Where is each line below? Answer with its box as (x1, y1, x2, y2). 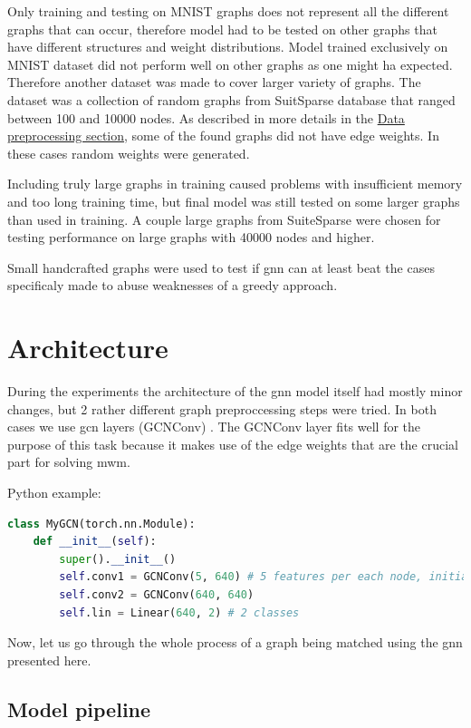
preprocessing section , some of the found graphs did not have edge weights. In (7, 126, 439, 145)
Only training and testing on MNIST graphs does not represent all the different (7, 2, 449, 20)
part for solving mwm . (7, 452, 130, 471)
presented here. (7, 650, 91, 669)
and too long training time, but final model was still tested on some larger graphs (7, 191, 460, 210)
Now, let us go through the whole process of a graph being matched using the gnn (7, 633, 463, 652)
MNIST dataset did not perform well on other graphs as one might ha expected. (7, 54, 453, 73)
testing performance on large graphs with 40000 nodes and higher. (7, 228, 375, 247)
